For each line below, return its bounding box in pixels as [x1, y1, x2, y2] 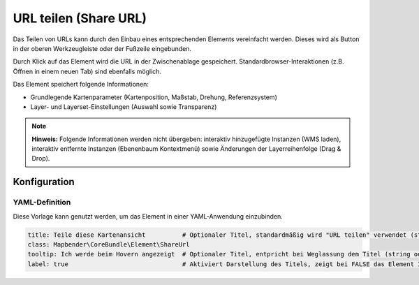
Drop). [31, 154, 50, 163]
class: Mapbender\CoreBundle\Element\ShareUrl [27, 240, 190, 248]
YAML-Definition [13, 198, 71, 207]
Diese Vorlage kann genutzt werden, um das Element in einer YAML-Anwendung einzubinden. [13, 212, 283, 220]
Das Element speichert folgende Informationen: [13, 80, 149, 89]
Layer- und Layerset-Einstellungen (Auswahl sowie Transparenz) [30, 102, 217, 111]
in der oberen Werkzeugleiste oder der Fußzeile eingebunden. [13, 44, 192, 52]
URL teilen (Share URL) [13, 10, 147, 26]
